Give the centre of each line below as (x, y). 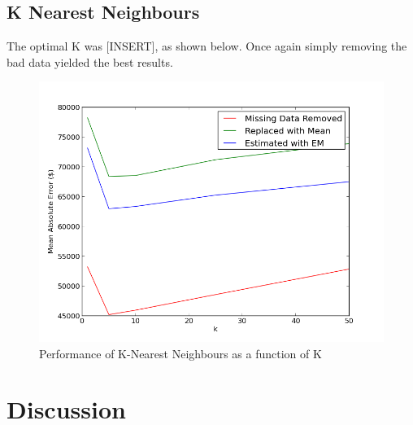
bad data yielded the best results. (90, 61)
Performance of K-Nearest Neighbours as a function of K (180, 353)
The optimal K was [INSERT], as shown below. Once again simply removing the (207, 46)
